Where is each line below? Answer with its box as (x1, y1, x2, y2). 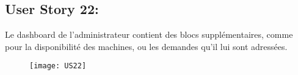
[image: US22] (29, 62, 87, 71)
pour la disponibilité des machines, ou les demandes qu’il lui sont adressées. (5, 40, 288, 52)
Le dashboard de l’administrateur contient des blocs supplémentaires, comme (5, 28, 293, 41)
